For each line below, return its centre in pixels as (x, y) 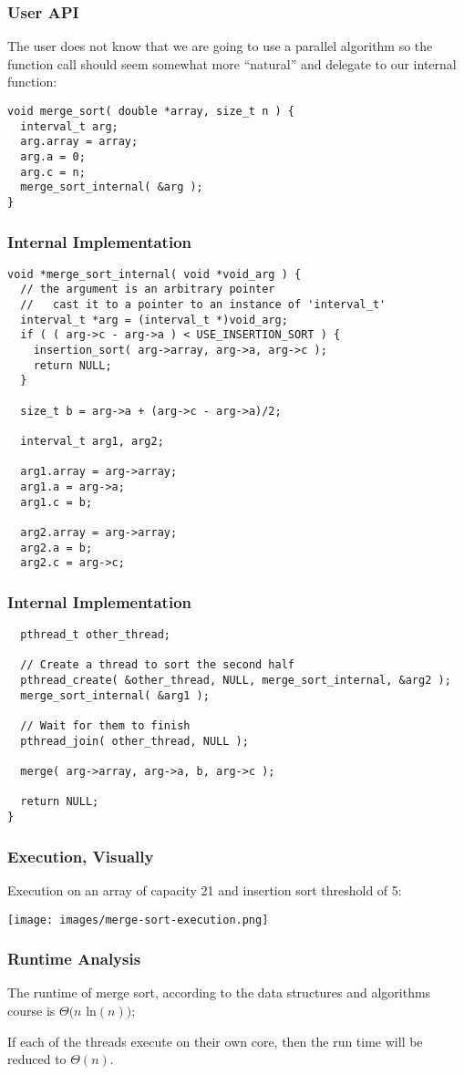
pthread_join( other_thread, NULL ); (134, 741)
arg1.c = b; (57, 502)
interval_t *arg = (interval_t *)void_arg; (154, 320)
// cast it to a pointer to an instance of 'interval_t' (203, 305)
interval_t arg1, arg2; (92, 442)
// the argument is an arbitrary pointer (148, 289)
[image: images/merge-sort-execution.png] (138, 920)
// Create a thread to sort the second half (157, 665)
